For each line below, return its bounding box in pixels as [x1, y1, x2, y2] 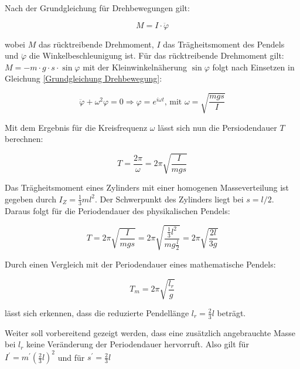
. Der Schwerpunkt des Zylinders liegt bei [95, 192, 244, 205]
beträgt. [217, 306, 246, 319]
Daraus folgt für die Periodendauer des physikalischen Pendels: [5, 204, 230, 216]
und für [57, 351, 85, 363]
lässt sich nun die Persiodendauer [158, 121, 277, 133]
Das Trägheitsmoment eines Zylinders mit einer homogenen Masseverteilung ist [5, 181, 289, 194]
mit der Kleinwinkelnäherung [83, 60, 187, 73]
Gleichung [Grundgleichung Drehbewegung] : [5, 72, 162, 84]
